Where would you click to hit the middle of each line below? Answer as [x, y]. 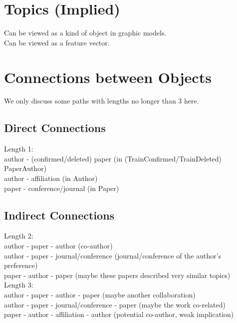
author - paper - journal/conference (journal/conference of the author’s [113, 255]
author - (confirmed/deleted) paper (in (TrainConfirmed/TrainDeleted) [113, 158]
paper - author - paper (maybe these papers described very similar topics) [117, 275]
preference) [21, 265]
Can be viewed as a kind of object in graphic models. [85, 33]
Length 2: [19, 236]
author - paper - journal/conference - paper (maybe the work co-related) [115, 304]
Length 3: [19, 285]
